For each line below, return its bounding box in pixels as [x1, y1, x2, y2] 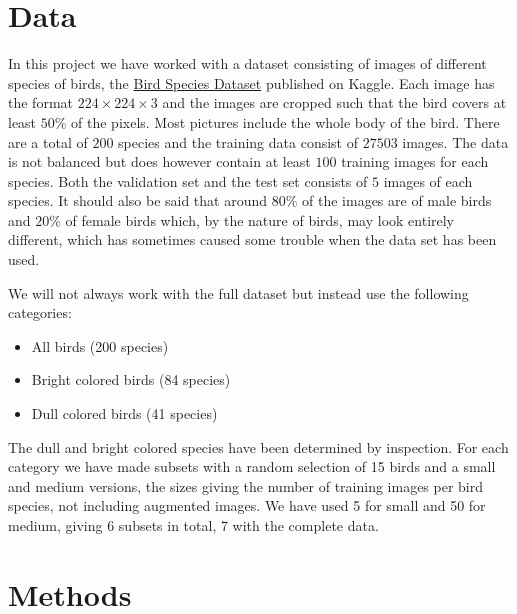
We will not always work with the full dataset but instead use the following [8, 282, 469, 303]
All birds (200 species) [31, 335, 169, 356]
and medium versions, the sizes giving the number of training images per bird [8, 475, 484, 496]
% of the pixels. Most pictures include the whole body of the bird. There [54, 111, 500, 132]
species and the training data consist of [118, 131, 358, 152]
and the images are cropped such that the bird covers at [162, 92, 507, 113]
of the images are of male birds [302, 190, 492, 211]
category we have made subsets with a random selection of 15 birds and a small [8, 456, 496, 477]
